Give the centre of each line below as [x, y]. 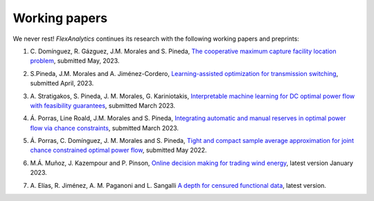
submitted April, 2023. [62, 84]
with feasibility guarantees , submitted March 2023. [103, 105]
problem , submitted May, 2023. [75, 61]
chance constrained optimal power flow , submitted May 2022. [118, 150]
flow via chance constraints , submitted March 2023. [105, 128]
